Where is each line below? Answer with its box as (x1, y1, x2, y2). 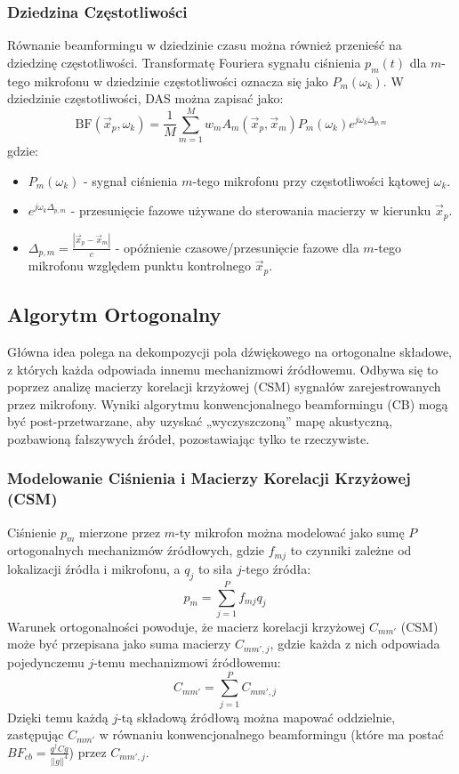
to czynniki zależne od (290, 541, 412, 560)
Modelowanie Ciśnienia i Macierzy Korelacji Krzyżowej (7, 467, 411, 489)
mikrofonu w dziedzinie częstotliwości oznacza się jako (34, 71, 328, 90)
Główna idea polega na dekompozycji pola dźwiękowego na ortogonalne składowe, (7, 342, 452, 360)
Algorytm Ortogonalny (7, 301, 221, 328)
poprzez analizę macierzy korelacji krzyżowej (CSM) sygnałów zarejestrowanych (7, 377, 441, 396)
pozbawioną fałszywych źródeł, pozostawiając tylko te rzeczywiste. (7, 429, 370, 447)
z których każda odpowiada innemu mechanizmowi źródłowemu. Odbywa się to (7, 359, 439, 378)
